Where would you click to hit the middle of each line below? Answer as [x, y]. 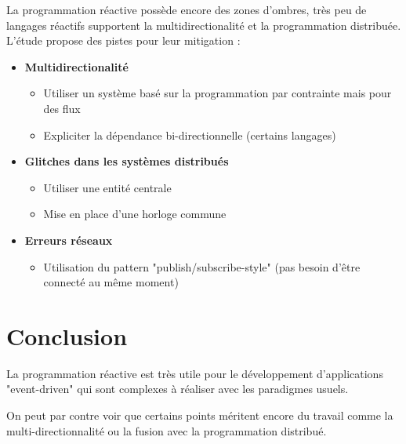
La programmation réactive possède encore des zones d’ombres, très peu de [187, 9]
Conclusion [67, 335]
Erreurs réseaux [69, 240]
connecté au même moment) [111, 282]
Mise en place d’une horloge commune [135, 214]
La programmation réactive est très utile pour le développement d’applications [195, 373]
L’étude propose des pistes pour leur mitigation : [123, 40]
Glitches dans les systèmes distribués [127, 161]
